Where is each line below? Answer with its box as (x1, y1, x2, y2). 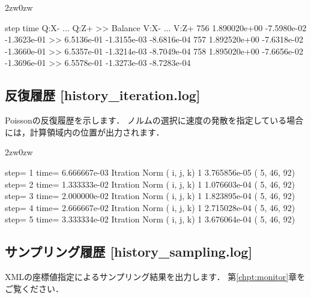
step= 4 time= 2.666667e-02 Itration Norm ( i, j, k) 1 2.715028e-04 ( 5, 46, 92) (5, 201, 295, 213)
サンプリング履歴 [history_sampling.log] (5, 242, 253, 261)
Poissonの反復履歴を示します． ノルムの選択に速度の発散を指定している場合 (5, 114, 304, 127)
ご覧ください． (5, 282, 64, 294)
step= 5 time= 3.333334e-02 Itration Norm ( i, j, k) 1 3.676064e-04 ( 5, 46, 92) (5, 213, 295, 225)
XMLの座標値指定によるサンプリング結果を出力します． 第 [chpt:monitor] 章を (5, 270, 306, 283)
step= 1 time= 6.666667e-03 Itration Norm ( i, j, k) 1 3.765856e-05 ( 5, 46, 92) (5, 165, 295, 178)
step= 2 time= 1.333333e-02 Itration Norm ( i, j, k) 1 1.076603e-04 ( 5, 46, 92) (5, 177, 295, 190)
